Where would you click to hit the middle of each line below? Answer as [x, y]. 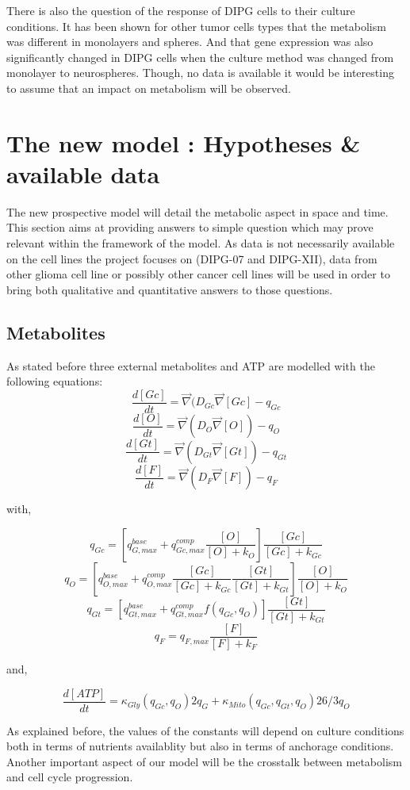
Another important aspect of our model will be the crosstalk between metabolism [204, 761]
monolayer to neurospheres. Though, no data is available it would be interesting [200, 73]
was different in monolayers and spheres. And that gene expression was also [190, 42]
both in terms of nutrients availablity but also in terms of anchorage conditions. [200, 746]
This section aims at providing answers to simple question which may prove [190, 227]
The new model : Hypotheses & [184, 142]
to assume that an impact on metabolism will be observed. [149, 88]
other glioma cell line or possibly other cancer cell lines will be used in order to [198, 274]
